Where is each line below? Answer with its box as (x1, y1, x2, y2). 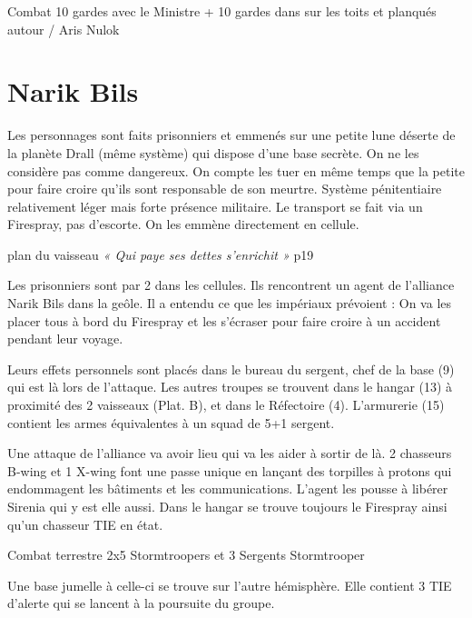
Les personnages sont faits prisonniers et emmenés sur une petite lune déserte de (7, 125, 456, 145)
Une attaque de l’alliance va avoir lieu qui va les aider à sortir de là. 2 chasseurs (7, 444, 452, 463)
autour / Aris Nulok (7, 19, 120, 38)
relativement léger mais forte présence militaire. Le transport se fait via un (7, 196, 423, 215)
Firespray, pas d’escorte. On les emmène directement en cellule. (7, 214, 359, 234)
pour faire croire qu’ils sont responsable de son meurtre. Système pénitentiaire (7, 179, 442, 198)
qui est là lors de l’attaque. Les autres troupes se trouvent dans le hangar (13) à (7, 377, 453, 396)
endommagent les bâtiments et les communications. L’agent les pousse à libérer (7, 479, 448, 498)
